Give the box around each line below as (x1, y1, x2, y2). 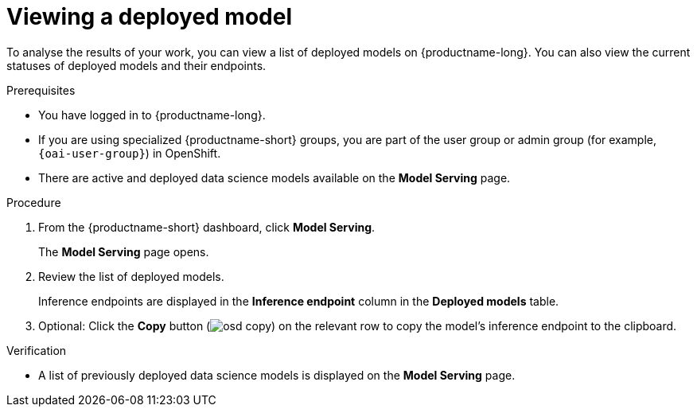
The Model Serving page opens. (38, 244, 209, 259)
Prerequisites (6, 83, 76, 97)
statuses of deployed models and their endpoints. (6, 58, 267, 72)
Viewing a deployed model (6, 3, 293, 30)
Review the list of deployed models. (38, 269, 224, 283)
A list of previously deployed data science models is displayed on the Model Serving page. (38, 368, 516, 382)
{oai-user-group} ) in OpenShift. (38, 146, 221, 160)
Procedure (6, 195, 61, 209)
